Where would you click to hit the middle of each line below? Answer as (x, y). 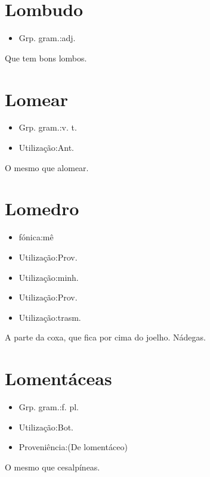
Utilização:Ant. (46, 148)
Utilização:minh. (49, 277)
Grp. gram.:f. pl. (49, 407)
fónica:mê (36, 237)
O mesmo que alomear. (47, 167)
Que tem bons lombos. (46, 58)
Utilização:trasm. (50, 317)
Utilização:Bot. (46, 427)
